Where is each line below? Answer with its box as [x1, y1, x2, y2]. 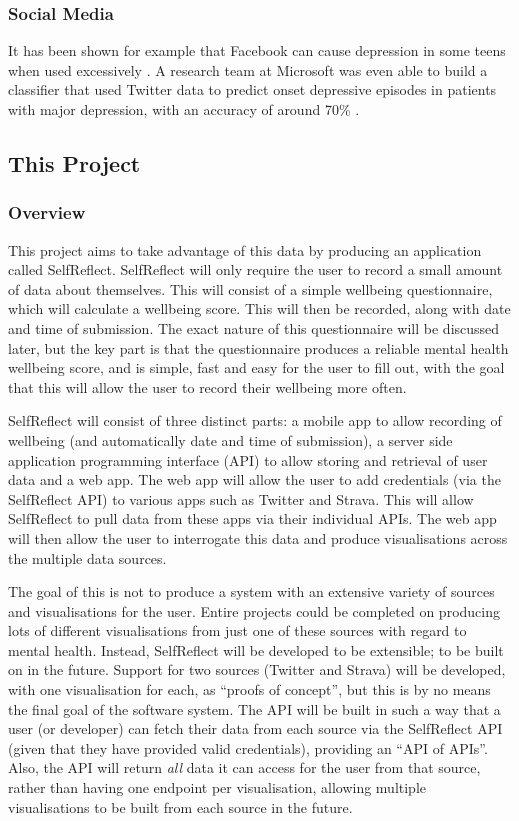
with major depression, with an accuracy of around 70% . [8, 99, 360, 119]
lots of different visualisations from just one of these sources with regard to [8, 620, 467, 641]
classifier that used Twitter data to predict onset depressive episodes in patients [8, 79, 497, 100]
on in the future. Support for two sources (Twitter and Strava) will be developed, [8, 659, 506, 680]
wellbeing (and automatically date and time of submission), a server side [8, 429, 453, 450]
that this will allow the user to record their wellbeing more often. [8, 376, 407, 397]
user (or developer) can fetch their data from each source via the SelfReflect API [8, 718, 503, 739]
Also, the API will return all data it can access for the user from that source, [8, 757, 481, 778]
